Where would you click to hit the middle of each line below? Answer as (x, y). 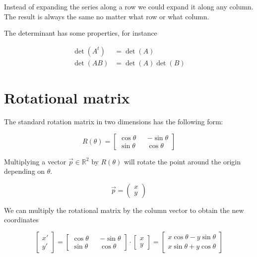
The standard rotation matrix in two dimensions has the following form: (114, 121)
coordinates (21, 220)
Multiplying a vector (35, 161)
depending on (25, 171)
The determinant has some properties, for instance (81, 33)
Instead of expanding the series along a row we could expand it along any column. (129, 6)
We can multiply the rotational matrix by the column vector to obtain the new (124, 210)
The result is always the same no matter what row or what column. (107, 16)
